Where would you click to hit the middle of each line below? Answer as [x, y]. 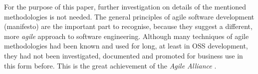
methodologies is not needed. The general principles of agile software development [129, 16]
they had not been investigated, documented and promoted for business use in [124, 55]
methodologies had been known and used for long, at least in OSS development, [126, 46]
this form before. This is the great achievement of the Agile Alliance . [110, 65]
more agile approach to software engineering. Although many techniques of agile [127, 36]
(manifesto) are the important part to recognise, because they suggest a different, [128, 26]
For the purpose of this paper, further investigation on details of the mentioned [125, 6]
